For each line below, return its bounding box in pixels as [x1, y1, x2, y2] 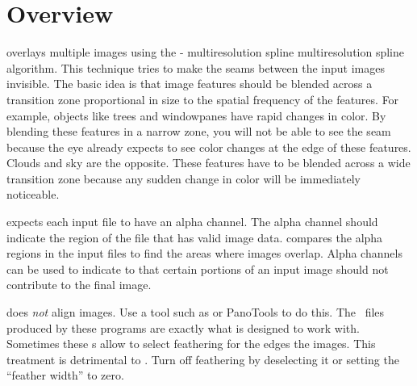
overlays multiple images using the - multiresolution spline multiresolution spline [6, 44, 404, 61]
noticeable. [6, 186, 60, 203]
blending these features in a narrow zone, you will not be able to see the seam [6, 123, 391, 140]
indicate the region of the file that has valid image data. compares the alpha [6, 229, 383, 245]
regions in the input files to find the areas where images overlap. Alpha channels [6, 245, 402, 262]
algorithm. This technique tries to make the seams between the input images [6, 59, 386, 76]
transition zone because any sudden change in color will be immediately [6, 170, 361, 187]
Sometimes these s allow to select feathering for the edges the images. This [6, 335, 376, 352]
